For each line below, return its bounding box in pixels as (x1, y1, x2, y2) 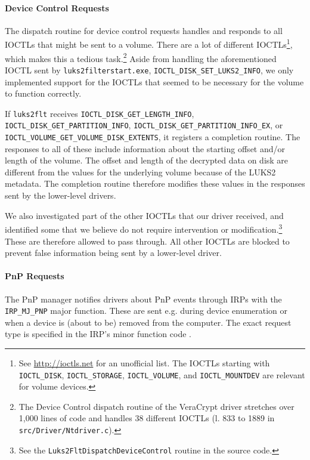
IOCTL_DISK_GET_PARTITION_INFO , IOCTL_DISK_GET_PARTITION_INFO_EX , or (5, 119, 283, 131)
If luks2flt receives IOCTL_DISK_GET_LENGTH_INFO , (5, 107, 194, 119)
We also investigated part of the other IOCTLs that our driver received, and (5, 209, 284, 221)
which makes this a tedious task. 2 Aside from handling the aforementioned (5, 50, 277, 64)
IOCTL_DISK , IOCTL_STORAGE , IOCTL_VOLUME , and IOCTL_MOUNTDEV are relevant (18, 368, 305, 381)
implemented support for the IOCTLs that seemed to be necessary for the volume (5, 75, 304, 88)
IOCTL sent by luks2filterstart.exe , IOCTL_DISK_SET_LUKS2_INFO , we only (5, 63, 294, 76)
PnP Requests (5, 270, 64, 282)
